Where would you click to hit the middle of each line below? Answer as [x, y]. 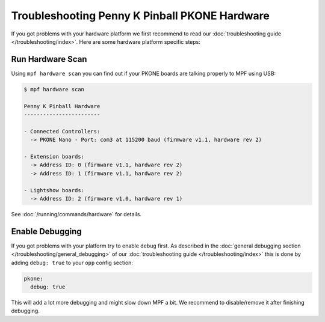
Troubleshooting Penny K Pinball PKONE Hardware [141, 16]
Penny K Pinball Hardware [62, 106]
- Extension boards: [54, 156]
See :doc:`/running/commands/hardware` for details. [76, 214]
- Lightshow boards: [54, 190]
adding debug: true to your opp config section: [72, 263]
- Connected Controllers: [62, 131]
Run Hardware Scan [49, 59]
